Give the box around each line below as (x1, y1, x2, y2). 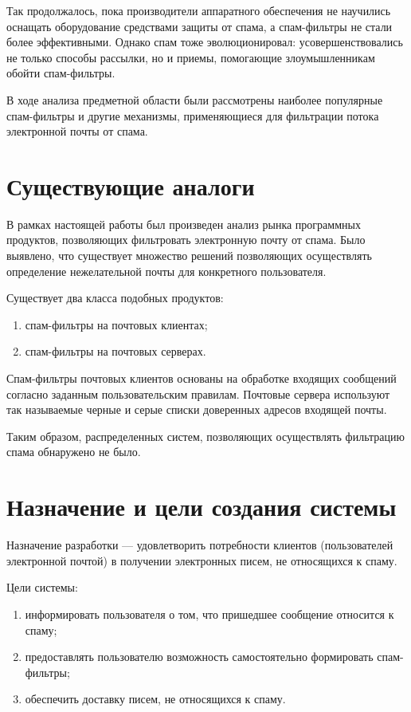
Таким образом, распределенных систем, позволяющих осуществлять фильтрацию (6, 427, 405, 444)
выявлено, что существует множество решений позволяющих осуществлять (6, 247, 372, 264)
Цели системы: (6, 579, 78, 596)
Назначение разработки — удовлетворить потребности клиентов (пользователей (6, 537, 393, 553)
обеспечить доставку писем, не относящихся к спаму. (25, 690, 286, 707)
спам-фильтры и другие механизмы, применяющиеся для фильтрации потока (6, 107, 379, 124)
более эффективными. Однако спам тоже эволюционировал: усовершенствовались (6, 33, 403, 50)
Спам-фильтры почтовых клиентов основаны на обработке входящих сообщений (6, 370, 397, 387)
